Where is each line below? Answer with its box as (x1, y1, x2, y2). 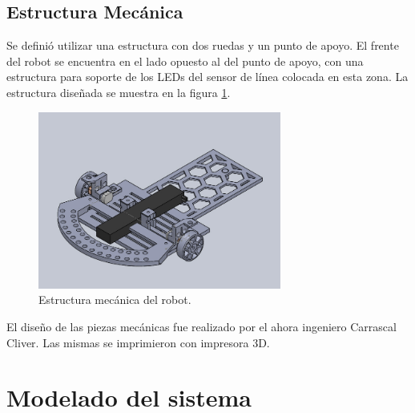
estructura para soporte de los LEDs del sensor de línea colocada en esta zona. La (6, 68, 409, 85)
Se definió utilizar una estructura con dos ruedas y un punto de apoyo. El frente (6, 37, 399, 54)
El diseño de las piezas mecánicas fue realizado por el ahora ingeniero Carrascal (6, 318, 397, 335)
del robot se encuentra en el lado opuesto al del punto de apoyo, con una (6, 52, 364, 69)
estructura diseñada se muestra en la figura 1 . (6, 83, 231, 100)
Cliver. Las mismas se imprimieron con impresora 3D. (6, 334, 270, 350)
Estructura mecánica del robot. (38, 291, 191, 308)
